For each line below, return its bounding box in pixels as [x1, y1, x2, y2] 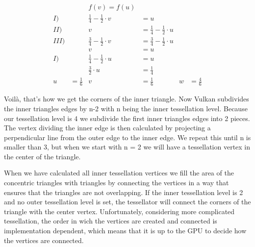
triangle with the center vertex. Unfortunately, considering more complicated [4, 206, 235, 216]
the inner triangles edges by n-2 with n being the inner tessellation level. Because [4, 103, 248, 113]
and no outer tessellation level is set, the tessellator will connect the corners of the [4, 197, 251, 207]
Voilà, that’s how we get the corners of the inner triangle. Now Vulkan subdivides [4, 94, 249, 104]
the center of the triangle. [4, 151, 81, 161]
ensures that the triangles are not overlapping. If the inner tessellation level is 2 [4, 187, 243, 197]
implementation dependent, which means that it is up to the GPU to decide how [4, 225, 247, 236]
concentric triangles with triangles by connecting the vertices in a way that [4, 177, 229, 188]
